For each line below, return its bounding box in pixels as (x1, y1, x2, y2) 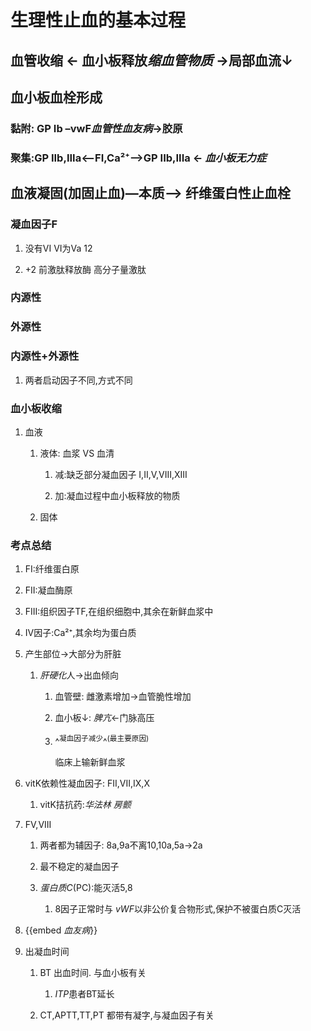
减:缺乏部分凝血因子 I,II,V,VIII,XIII (54, 468, 188, 480)
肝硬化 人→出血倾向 (39, 669, 119, 681)
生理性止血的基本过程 (10, 9, 187, 32)
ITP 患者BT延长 (54, 987, 115, 1000)
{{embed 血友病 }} (24, 924, 98, 936)
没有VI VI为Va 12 (24, 242, 93, 254)
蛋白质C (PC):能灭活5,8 (39, 881, 133, 893)
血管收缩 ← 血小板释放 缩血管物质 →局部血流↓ (10, 52, 294, 69)
